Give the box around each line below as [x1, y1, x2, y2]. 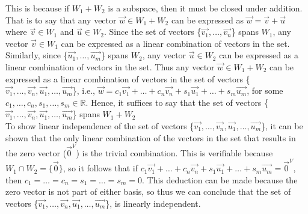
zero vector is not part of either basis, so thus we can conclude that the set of [5, 185, 291, 198]
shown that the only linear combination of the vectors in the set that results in [5, 131, 296, 144]
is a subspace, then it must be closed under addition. [108, 2, 303, 14]
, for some [247, 84, 283, 97]
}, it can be [261, 119, 303, 132]
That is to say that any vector [5, 13, 117, 26]
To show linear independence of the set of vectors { [5, 119, 194, 132]
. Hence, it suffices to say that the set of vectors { [85, 96, 269, 108]
